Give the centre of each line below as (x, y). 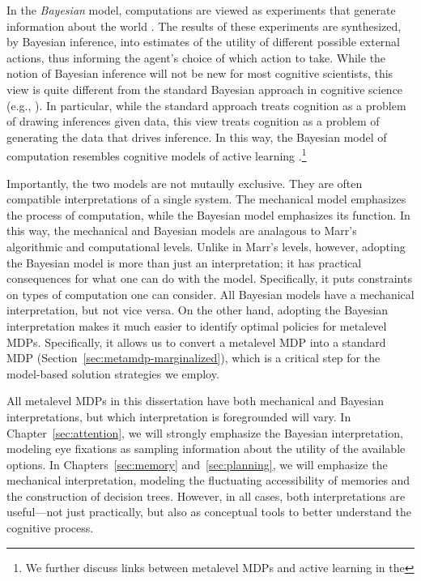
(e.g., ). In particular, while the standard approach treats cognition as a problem (206, 105)
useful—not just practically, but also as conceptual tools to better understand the (209, 512)
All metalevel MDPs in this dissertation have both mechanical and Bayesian (196, 401)
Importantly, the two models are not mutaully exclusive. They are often (185, 183)
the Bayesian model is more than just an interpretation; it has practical (184, 262)
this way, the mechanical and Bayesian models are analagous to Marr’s (182, 231)
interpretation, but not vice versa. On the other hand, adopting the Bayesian (198, 310)
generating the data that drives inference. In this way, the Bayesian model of (197, 137)
